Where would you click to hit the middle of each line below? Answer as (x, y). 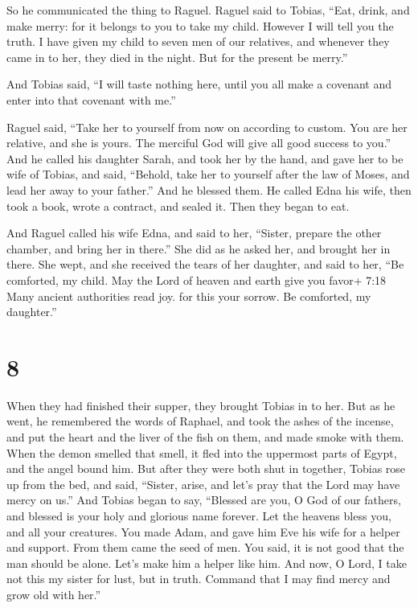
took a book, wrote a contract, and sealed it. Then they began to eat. (178, 205)
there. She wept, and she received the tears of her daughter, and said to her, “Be (205, 264)
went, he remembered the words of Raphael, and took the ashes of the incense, (200, 421)
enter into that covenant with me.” (91, 99)
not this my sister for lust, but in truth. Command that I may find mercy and (199, 579)
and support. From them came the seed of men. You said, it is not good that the (205, 547)
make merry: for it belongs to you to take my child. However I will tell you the (200, 25)
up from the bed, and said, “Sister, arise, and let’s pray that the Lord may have (203, 484)
